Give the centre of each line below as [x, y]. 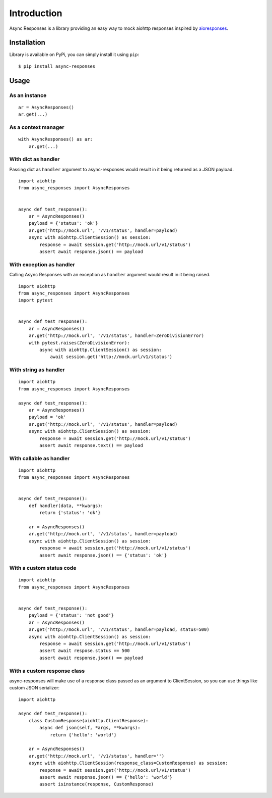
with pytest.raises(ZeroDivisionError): [79, 343]
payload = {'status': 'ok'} [63, 223]
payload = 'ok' [47, 417]
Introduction [36, 13]
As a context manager [37, 127]
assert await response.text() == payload [91, 445]
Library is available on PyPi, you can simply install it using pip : [74, 55]
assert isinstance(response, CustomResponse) [96, 784]
